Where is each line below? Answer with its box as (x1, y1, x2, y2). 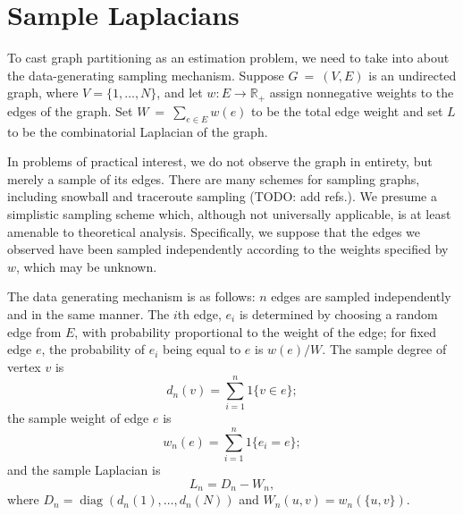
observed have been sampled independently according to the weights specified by (7, 240, 449, 258)
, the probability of (41, 340, 145, 359)
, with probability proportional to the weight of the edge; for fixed (74, 322, 436, 341)
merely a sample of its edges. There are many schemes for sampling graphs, (7, 169, 420, 188)
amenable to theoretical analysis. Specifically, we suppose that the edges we (7, 222, 420, 241)
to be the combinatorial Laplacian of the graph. (7, 122, 268, 140)
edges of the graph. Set (7, 101, 133, 120)
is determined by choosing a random (239, 304, 438, 323)
